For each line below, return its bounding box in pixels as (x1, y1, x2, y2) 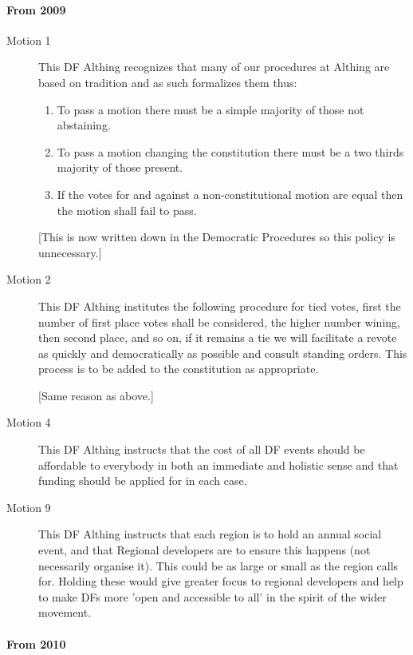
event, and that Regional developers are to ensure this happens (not (38, 542, 371, 558)
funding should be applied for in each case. (38, 472, 247, 489)
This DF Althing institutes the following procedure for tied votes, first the (38, 297, 401, 314)
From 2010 (6, 635, 66, 652)
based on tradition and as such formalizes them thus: (38, 73, 297, 90)
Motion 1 (6, 31, 51, 48)
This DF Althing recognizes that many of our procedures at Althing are (38, 58, 390, 75)
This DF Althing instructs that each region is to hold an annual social (38, 526, 382, 542)
